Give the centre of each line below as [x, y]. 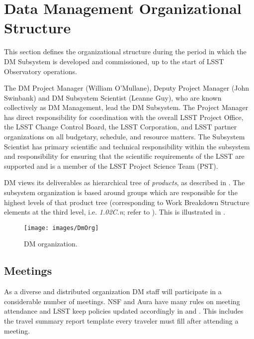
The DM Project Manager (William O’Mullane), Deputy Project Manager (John [127, 88]
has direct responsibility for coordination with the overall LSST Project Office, [124, 117]
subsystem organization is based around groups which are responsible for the [121, 192]
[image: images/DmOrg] [61, 228]
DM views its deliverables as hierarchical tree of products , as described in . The [125, 182]
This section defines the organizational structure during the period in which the [125, 52]
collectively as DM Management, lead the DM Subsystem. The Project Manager [126, 107]
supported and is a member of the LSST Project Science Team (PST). [111, 166]
